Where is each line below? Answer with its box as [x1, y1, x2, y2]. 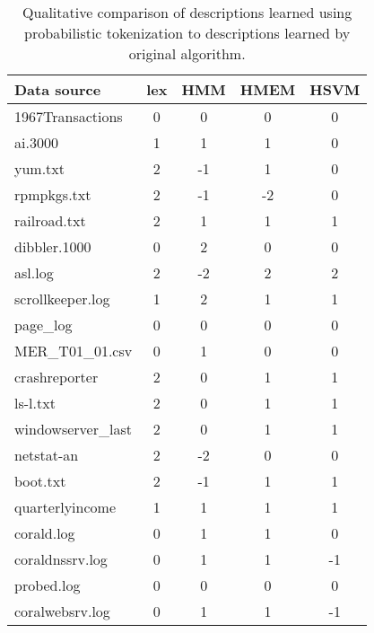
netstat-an [14, 444, 79, 465]
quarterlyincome [14, 497, 116, 517]
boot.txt [14, 470, 66, 491]
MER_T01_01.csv [14, 340, 133, 361]
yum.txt [14, 158, 65, 179]
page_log [14, 314, 73, 335]
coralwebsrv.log [14, 601, 110, 621]
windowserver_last [14, 418, 132, 439]
